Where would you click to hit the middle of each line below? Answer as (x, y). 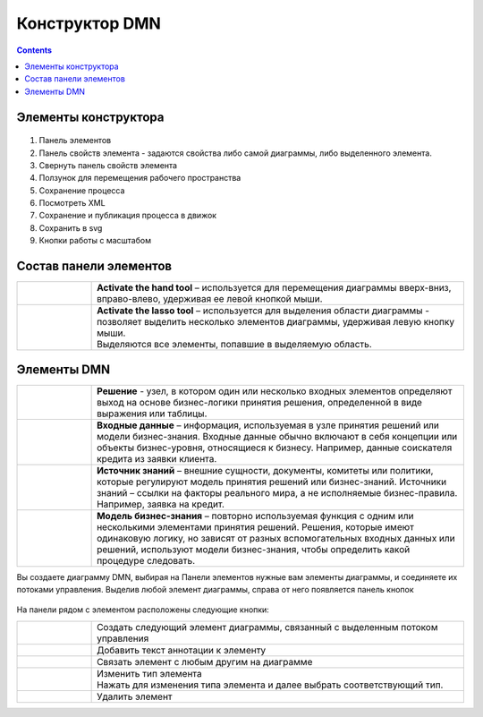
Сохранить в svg (71, 227)
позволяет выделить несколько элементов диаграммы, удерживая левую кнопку (276, 322)
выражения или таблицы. (152, 414)
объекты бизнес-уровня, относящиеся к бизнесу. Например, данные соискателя (275, 448)
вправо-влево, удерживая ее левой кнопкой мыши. (210, 299)
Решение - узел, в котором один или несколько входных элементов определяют (275, 391)
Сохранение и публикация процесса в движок (128, 216)
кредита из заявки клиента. (157, 458)
